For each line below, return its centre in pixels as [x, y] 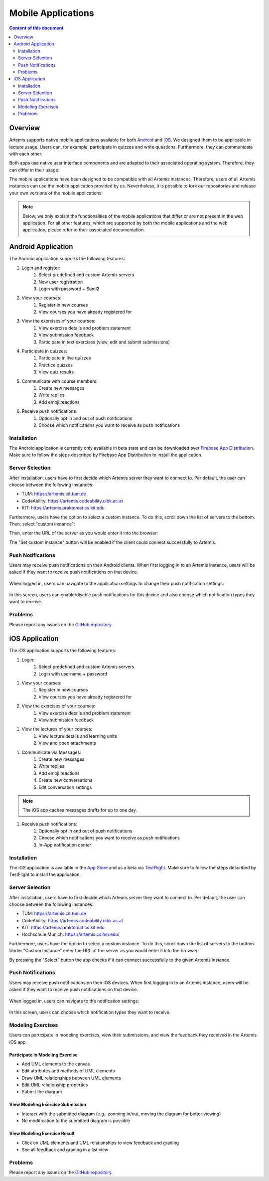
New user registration [61, 282]
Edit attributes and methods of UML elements [68, 1071]
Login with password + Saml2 [69, 289]
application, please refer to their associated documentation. [84, 230]
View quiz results [56, 372]
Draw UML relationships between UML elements [71, 1078]
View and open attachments [67, 743]
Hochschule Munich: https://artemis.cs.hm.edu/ [70, 934]
